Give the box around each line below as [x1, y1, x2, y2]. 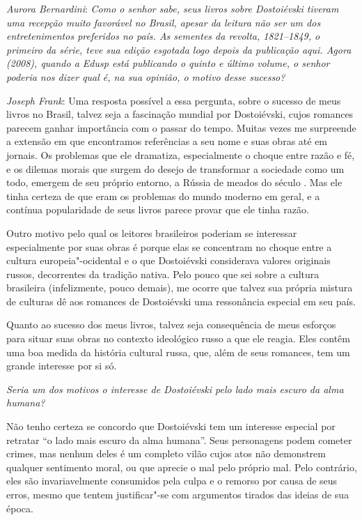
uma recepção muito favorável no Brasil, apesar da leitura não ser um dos [6, 15, 321, 29]
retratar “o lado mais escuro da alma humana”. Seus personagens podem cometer [6, 432, 352, 447]
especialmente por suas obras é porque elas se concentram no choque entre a [6, 239, 332, 254]
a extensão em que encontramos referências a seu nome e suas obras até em [6, 134, 328, 148]
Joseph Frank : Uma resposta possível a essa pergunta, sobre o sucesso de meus [6, 93, 341, 107]
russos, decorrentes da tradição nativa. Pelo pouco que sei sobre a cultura [6, 266, 320, 281]
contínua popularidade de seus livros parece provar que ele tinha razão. [6, 202, 309, 217]
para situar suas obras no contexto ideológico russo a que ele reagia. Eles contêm [6, 331, 350, 346]
